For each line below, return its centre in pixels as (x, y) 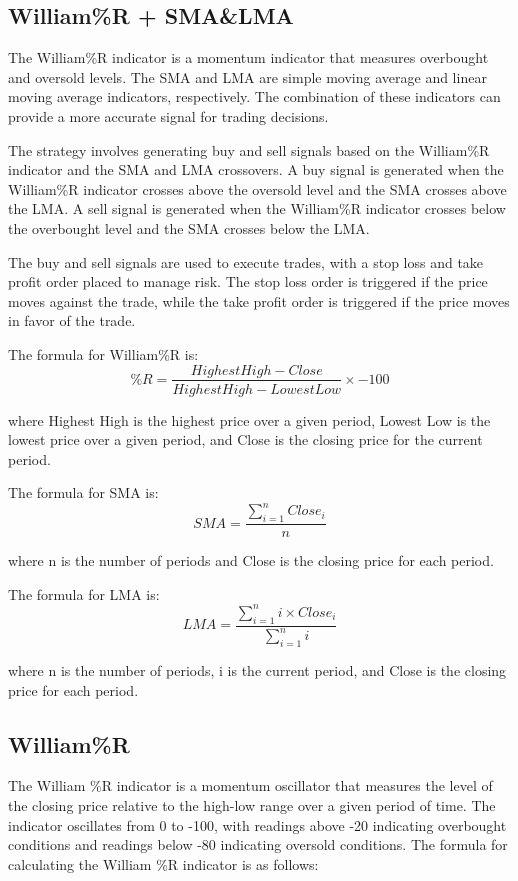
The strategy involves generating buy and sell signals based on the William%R (249, 149)
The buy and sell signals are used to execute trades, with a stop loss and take (246, 261)
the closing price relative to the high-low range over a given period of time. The (252, 804)
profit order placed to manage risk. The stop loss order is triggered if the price (248, 281)
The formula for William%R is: (103, 353)
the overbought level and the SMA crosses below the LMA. (189, 227)
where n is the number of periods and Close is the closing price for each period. (251, 560)
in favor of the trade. (72, 320)
